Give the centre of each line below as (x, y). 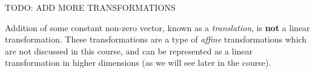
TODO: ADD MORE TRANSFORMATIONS (90, 7)
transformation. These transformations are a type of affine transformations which (156, 39)
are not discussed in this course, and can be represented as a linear (129, 51)
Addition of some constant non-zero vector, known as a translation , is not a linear (157, 27)
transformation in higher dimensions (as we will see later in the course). (138, 63)
